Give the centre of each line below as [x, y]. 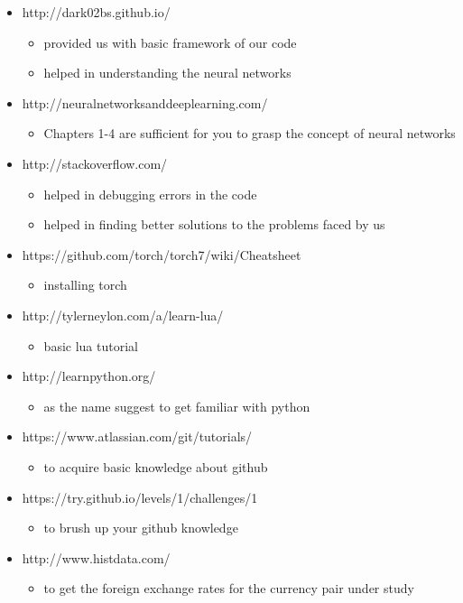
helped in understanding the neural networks [167, 73]
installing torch [85, 285]
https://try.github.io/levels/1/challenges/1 [140, 497]
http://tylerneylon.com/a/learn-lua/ [123, 315]
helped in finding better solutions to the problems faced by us [214, 224]
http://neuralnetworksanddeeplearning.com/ [145, 102]
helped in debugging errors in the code [150, 194]
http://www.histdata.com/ [96, 557]
